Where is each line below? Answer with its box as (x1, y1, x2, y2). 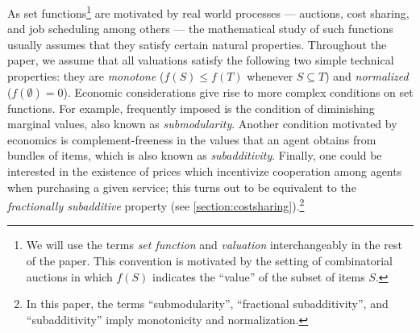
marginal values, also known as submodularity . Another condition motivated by (7, 115, 397, 132)
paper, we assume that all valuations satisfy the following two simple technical (7, 52, 394, 69)
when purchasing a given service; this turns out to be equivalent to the (7, 178, 356, 195)
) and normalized (325, 68, 409, 85)
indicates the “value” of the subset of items (152, 268, 365, 285)
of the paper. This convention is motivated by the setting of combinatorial (26, 252, 393, 269)
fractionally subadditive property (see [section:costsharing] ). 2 (7, 195, 305, 214)
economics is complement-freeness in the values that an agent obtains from (7, 131, 376, 148)
